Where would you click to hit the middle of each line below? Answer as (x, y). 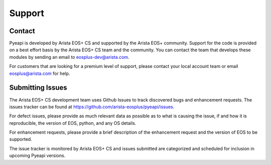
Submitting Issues (38, 88)
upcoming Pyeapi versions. (37, 155)
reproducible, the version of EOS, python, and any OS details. (73, 123)
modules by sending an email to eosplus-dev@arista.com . (70, 57)
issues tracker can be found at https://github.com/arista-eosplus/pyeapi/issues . (92, 107)
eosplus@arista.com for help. (40, 73)
